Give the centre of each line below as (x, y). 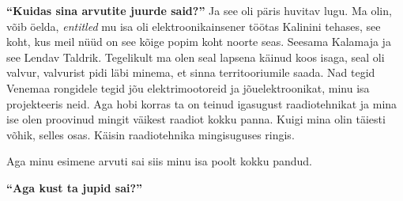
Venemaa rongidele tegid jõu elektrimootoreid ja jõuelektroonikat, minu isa (188, 87)
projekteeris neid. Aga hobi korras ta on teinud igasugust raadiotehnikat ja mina (202, 103)
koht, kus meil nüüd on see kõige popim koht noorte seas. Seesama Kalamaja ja (199, 42)
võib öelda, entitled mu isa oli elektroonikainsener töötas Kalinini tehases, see (194, 26)
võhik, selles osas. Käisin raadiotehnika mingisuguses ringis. (151, 134)
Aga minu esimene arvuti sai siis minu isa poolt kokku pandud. (160, 161)
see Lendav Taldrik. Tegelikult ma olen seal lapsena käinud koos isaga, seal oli (196, 57)
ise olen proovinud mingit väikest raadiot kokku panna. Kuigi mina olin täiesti (196, 119)
